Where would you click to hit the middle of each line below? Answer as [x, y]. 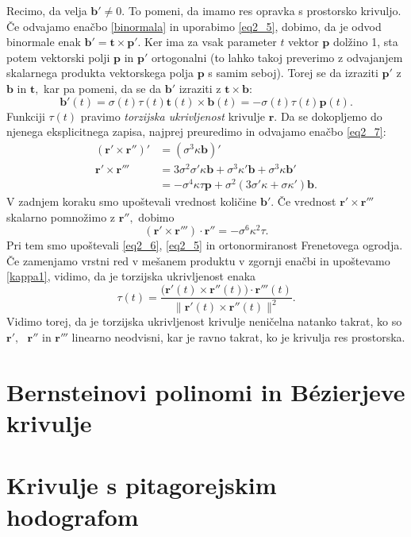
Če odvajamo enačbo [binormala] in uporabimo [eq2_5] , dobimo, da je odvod [194, 26]
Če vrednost [307, 201]
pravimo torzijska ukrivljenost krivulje [173, 116]
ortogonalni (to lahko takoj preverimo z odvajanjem [277, 57]
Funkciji [26, 116]
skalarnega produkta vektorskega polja [100, 73]
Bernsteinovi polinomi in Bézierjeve [206, 391]
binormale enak [44, 42]
